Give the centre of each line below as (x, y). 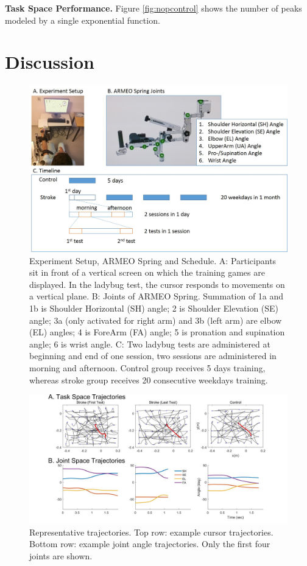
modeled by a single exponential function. (83, 20)
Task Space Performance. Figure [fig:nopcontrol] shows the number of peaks (153, 8)
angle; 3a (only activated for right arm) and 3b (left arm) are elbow (156, 320)
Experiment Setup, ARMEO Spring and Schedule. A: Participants (153, 260)
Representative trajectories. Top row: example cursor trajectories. (151, 532)
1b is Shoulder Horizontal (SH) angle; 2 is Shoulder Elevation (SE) (154, 308)
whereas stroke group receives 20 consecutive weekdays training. (149, 379)
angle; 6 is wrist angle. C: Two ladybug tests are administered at (150, 344)
